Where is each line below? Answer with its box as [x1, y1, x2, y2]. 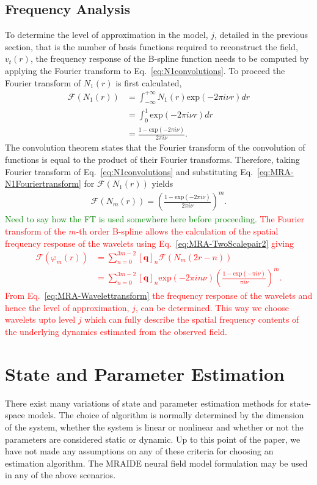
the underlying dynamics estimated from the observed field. [5, 325, 227, 338]
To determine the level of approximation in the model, [5, 28, 208, 41]
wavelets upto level [5, 313, 76, 326]
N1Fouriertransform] [5, 177, 81, 190]
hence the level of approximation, [5, 301, 129, 314]
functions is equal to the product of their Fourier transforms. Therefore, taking [5, 153, 300, 166]
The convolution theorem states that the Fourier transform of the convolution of [5, 141, 305, 154]
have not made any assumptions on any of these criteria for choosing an [5, 445, 274, 457]
